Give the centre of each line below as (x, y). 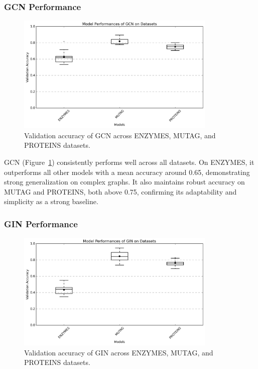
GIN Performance (41, 223)
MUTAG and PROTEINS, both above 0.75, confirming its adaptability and (120, 191)
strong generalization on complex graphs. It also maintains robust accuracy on (124, 182)
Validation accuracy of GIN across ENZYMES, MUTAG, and (119, 352)
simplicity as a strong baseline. (51, 201)
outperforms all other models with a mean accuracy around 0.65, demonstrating (127, 172)
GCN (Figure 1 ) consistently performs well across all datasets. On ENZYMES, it (129, 162)
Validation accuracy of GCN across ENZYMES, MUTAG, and (120, 135)
